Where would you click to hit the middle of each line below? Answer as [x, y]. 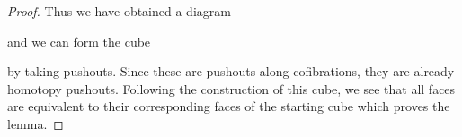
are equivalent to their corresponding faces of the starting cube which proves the [229, 106]
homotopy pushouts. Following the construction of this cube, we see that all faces [231, 88]
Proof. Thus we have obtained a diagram [119, 11]
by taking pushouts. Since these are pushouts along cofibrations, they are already [231, 71]
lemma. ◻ [36, 123]
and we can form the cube [79, 41]
